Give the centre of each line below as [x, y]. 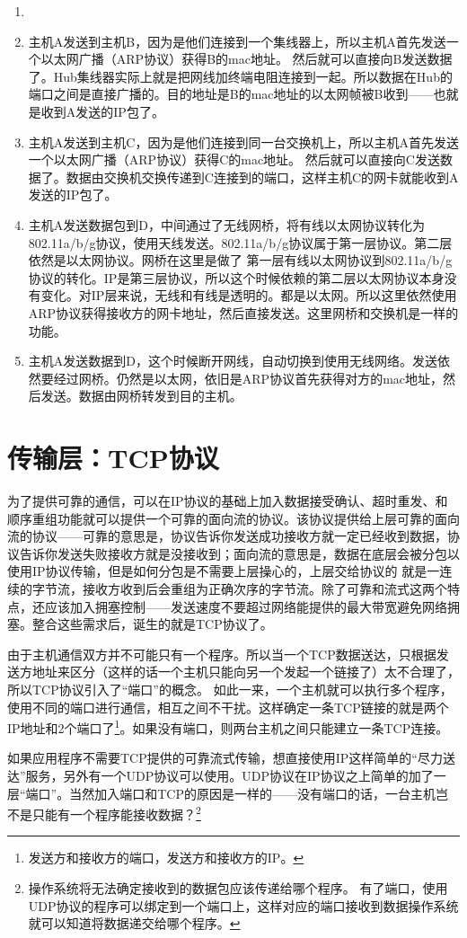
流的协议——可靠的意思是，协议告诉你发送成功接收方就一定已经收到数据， [227, 536]
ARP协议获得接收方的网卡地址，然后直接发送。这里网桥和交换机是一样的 [243, 312]
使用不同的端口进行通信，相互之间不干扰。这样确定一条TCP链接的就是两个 [228, 707]
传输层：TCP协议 [113, 458]
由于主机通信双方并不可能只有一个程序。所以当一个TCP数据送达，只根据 [222, 654]
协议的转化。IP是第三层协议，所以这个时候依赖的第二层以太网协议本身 [236, 277]
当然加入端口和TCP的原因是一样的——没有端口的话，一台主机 [252, 793]
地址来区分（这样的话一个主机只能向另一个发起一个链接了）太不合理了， [246, 672]
